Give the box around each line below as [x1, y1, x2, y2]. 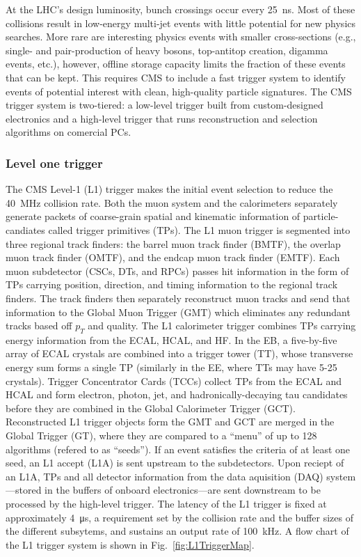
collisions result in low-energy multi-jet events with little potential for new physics [6, 15, 356, 30]
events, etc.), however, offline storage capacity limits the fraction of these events [6, 56, 346, 71]
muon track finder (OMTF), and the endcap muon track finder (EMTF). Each [6, 250, 340, 265]
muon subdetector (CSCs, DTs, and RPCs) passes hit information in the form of [6, 263, 349, 278]
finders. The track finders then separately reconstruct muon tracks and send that [6, 290, 351, 305]
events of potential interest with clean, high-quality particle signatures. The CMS [6, 84, 352, 98]
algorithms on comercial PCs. [6, 125, 131, 139]
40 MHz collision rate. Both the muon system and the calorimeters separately [6, 195, 338, 210]
